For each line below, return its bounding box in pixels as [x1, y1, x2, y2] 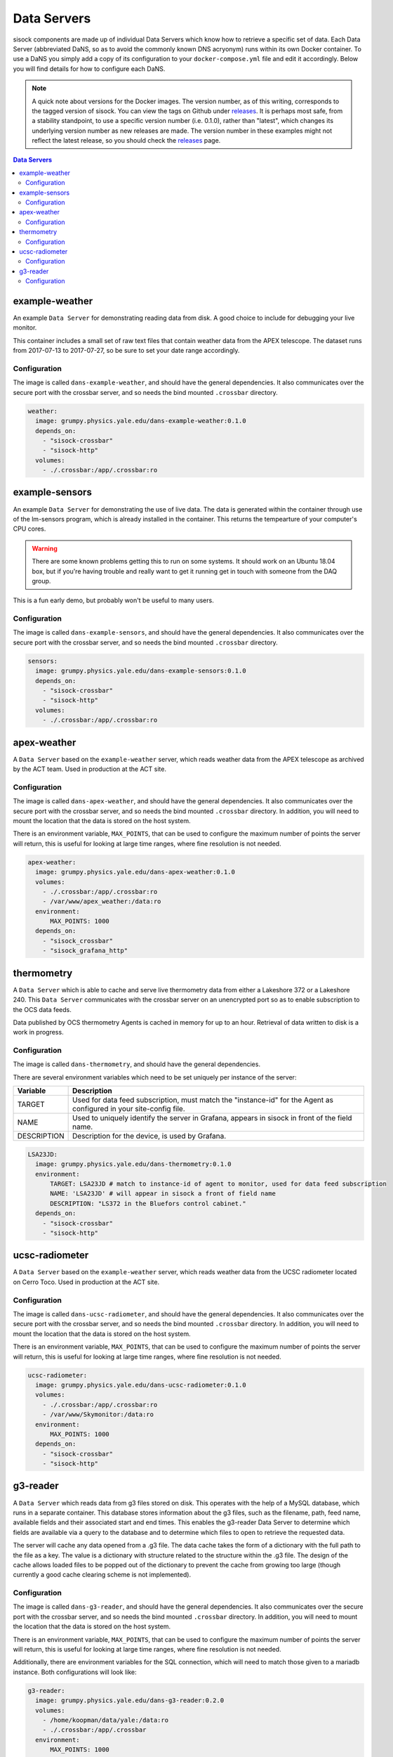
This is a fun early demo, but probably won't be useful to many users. [13, 596, 214, 604]
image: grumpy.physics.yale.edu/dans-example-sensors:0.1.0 [35, 667, 246, 675]
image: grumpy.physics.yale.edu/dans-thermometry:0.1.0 [35, 1160, 232, 1168]
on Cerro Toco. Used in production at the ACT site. [13, 1278, 160, 1286]
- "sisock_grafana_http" [42, 947, 128, 955]
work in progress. [13, 1028, 64, 1037]
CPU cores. [13, 524, 46, 533]
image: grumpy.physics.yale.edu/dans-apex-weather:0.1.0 [35, 868, 235, 876]
